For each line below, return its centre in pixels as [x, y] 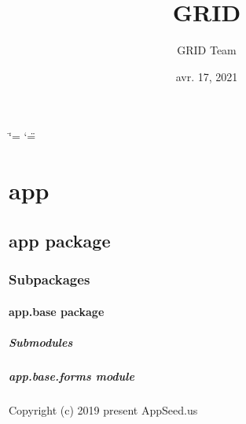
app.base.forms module [72, 376]
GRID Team [207, 50]
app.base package [57, 311]
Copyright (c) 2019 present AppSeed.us [103, 409]
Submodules [41, 342]
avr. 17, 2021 [207, 76]
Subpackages [50, 279]
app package [60, 240]
